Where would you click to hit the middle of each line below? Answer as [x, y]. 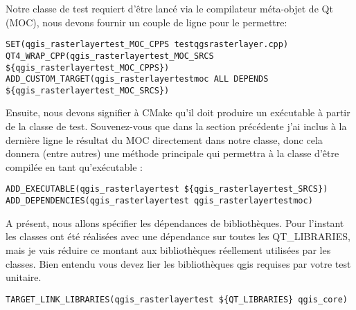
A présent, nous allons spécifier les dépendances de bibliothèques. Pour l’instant [175, 222]
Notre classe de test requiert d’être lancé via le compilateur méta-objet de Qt [169, 8]
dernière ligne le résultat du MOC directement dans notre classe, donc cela [164, 139]
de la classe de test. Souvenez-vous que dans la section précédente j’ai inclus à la [176, 126]
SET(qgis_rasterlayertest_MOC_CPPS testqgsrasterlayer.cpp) [147, 45]
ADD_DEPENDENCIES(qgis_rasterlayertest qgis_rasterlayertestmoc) [159, 201]
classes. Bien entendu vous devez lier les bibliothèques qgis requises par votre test [178, 263]
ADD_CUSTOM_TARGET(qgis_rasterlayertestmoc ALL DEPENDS [137, 79]
